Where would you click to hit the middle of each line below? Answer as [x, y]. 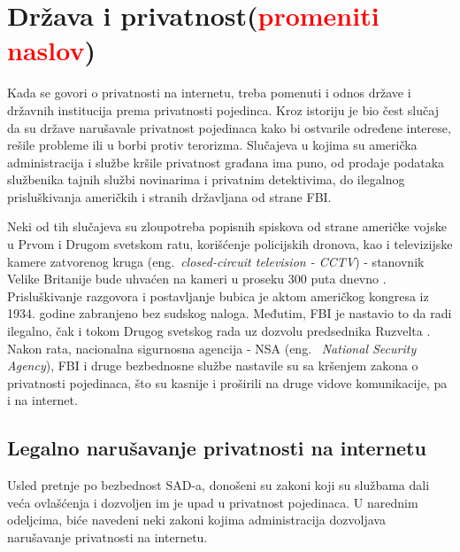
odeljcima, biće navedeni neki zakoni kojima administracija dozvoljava [196, 520]
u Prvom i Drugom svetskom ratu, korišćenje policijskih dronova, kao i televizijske [230, 244]
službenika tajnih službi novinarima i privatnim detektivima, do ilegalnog [206, 179]
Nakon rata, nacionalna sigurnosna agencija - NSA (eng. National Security [212, 348]
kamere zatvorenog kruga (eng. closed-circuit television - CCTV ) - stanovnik [216, 261]
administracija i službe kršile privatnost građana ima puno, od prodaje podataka [226, 162]
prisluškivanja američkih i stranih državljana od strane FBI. [169, 196]
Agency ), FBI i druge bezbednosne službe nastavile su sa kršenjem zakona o [213, 365]
